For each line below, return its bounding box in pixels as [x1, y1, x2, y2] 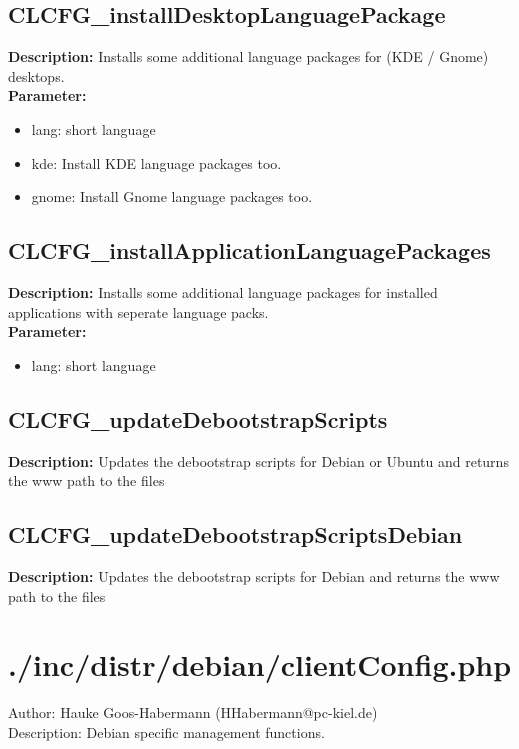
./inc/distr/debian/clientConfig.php [8, 644, 512, 685]
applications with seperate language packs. [8, 301, 269, 322]
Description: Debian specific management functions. [8, 721, 325, 742]
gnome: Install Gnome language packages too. [31, 186, 313, 207]
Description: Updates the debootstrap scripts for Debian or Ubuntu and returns [8, 450, 509, 471]
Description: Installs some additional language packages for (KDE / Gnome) [8, 46, 489, 67]
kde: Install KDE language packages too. [31, 152, 282, 173]
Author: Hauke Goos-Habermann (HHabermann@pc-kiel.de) [8, 702, 378, 723]
